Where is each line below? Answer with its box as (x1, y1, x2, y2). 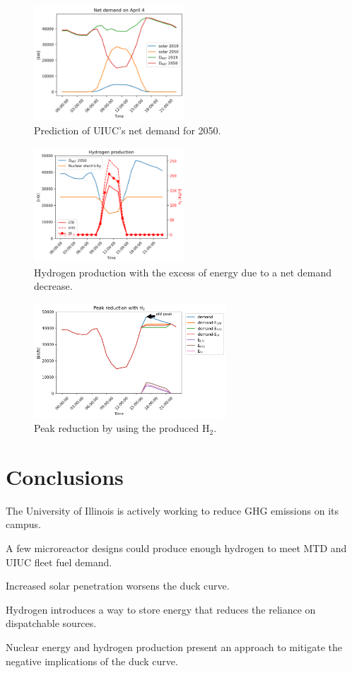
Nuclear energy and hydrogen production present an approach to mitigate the (6, 639, 342, 654)
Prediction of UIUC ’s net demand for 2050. (34, 123, 221, 138)
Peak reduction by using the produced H (34, 421, 210, 435)
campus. (6, 517, 41, 532)
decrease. (34, 279, 73, 293)
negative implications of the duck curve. (6, 653, 178, 668)
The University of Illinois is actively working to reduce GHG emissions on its (6, 503, 339, 517)
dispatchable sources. (6, 616, 97, 631)
